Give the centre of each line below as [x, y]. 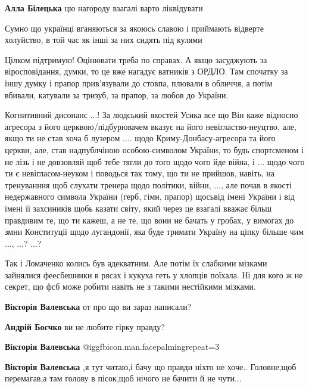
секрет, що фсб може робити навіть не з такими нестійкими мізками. [130, 286]
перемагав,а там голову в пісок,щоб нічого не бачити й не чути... [123, 378]
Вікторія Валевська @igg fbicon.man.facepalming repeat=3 [112, 347]
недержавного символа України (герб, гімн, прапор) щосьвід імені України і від [150, 196]
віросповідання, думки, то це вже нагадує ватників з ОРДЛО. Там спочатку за [146, 71]
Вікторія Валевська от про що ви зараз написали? [98, 307]
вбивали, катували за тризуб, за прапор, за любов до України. [117, 94]
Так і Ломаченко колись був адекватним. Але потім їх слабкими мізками [136, 263]
